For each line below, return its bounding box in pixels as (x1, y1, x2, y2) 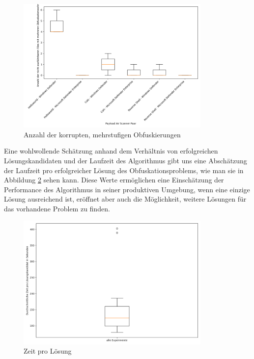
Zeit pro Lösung (24, 346, 72, 356)
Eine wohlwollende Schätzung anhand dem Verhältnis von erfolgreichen (4, 146, 218, 156)
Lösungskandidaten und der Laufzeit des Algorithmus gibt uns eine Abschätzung (4, 155, 247, 166)
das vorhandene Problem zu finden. (4, 204, 110, 214)
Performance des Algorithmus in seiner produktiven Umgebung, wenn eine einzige (4, 184, 250, 194)
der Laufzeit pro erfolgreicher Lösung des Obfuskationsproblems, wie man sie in (4, 165, 244, 175)
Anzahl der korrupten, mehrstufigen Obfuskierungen (24, 129, 181, 139)
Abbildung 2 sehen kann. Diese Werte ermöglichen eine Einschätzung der (4, 175, 224, 185)
